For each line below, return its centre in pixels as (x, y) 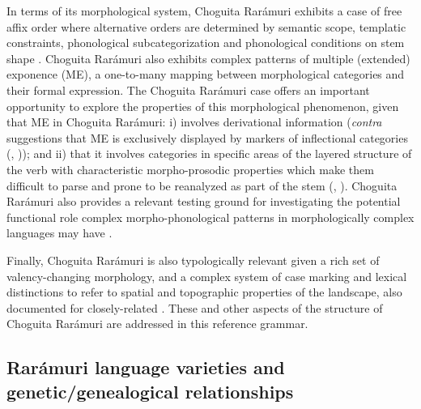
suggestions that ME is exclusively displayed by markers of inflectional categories (207, 137)
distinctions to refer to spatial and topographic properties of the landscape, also (204, 292)
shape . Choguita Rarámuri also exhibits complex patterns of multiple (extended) (208, 58)
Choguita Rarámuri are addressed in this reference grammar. (157, 324)
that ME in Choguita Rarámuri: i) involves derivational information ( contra (194, 122)
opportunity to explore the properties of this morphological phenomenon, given (203, 106)
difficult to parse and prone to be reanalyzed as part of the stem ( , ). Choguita (202, 185)
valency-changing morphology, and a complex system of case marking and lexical (207, 276)
